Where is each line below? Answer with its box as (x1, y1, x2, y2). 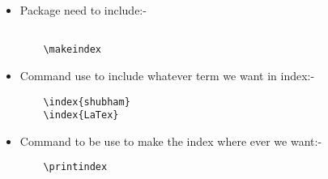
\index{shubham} (43, 96, 130, 108)
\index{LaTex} (43, 109, 119, 121)
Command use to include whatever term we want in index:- (19, 66, 315, 83)
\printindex (43, 161, 108, 173)
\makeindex (43, 44, 102, 56)
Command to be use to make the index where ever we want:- (19, 132, 322, 149)
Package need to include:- (19, 2, 147, 18)
